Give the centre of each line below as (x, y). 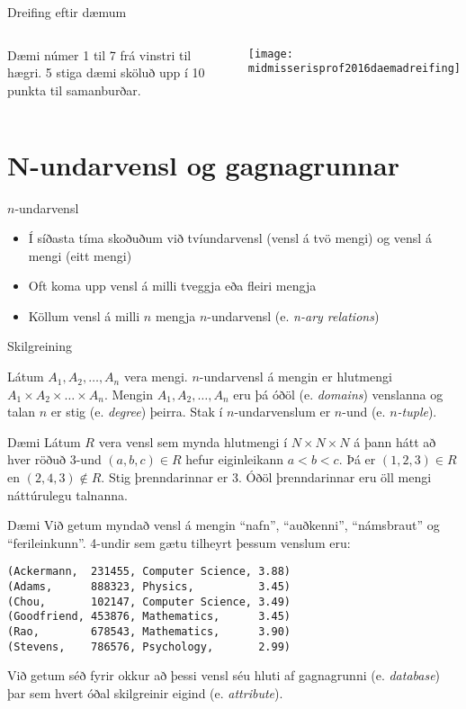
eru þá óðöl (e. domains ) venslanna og (338, 394)
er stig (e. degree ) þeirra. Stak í (137, 412)
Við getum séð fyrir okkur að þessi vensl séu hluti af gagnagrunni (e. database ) (224, 675)
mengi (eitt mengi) (80, 255)
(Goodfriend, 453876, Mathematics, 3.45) (149, 617)
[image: (270, 54)
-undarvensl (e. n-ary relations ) (293, 315)
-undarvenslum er (282, 412)
